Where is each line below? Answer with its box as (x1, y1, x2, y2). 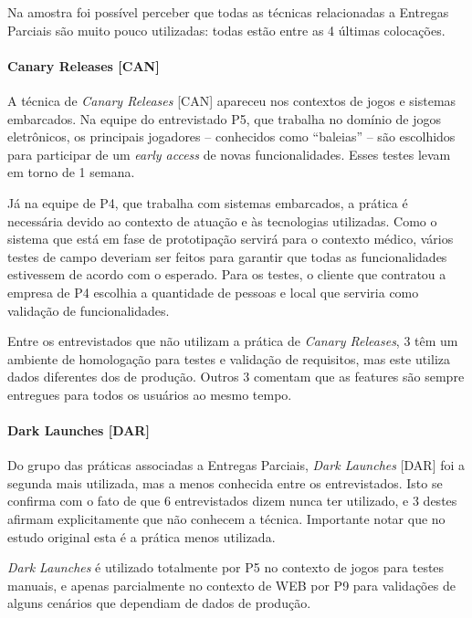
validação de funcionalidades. (7, 300, 170, 319)
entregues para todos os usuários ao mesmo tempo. (7, 384, 292, 403)
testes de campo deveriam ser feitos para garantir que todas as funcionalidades (7, 246, 447, 266)
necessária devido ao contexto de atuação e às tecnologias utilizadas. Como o (7, 211, 437, 230)
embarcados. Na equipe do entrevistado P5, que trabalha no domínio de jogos (7, 109, 442, 128)
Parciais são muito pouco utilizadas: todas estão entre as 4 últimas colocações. (7, 20, 446, 39)
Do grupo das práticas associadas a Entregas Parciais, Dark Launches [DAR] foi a (7, 456, 466, 475)
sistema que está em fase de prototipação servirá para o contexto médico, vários (7, 229, 454, 248)
